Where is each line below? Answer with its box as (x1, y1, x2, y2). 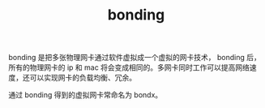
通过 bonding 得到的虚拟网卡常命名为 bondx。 (8, 90, 163, 100)
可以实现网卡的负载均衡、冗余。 (29, 73, 136, 83)
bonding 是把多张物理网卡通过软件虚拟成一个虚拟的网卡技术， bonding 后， (8, 53, 261, 63)
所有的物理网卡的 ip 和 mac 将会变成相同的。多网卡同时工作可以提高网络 (8, 63, 250, 72)
